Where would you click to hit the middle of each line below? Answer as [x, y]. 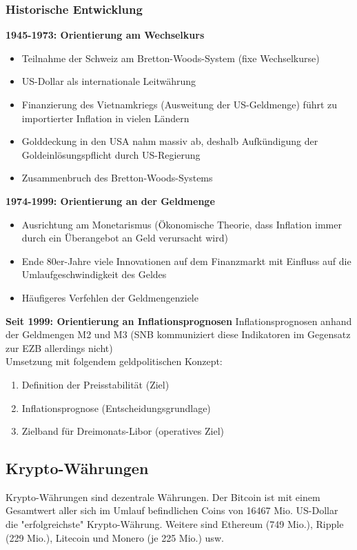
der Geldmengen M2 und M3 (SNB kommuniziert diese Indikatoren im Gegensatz [178, 334]
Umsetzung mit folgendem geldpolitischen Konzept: [114, 361]
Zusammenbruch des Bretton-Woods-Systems [117, 178]
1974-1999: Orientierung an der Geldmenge [110, 200]
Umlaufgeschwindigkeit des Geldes [94, 274]
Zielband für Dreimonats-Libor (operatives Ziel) [123, 431]
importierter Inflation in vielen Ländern [105, 118]
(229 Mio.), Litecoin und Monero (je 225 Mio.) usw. [115, 537]
